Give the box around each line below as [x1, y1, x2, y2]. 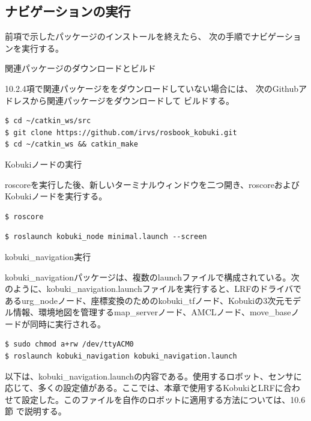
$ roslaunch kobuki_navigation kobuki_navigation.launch [5, 352, 237, 361]
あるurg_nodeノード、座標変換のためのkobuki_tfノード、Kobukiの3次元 [5, 294, 285, 306]
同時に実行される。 [29, 317, 106, 330]
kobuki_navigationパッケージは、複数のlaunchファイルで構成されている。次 [5, 270, 300, 283]
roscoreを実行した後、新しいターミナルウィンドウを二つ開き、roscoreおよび [5, 178, 300, 190]
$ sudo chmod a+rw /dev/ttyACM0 [5, 340, 134, 349]
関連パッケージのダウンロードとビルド [5, 62, 156, 74]
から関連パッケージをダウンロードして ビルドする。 [29, 94, 234, 106]
